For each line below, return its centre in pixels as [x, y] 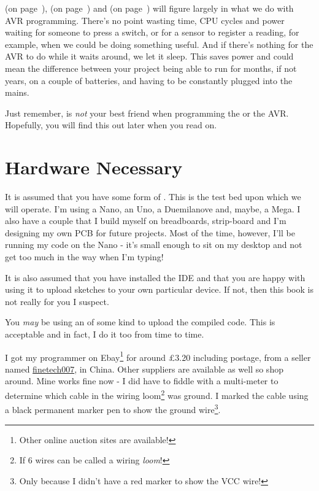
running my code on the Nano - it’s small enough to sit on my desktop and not [154, 245]
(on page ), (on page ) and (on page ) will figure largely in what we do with [149, 8]
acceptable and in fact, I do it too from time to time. [105, 334]
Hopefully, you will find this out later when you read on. [111, 125]
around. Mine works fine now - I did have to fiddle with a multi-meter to [142, 381]
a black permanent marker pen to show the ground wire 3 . [113, 408]
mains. [17, 92]
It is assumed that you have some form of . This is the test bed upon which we [153, 197]
